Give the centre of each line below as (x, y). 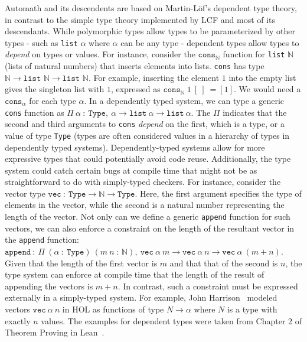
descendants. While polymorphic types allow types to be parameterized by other (150, 31)
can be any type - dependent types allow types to (210, 42)
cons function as (35, 112)
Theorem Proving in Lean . (55, 332)
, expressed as (135, 89)
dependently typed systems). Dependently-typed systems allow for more (135, 147)
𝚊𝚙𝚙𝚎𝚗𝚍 (18, 252)
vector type (25, 193)
